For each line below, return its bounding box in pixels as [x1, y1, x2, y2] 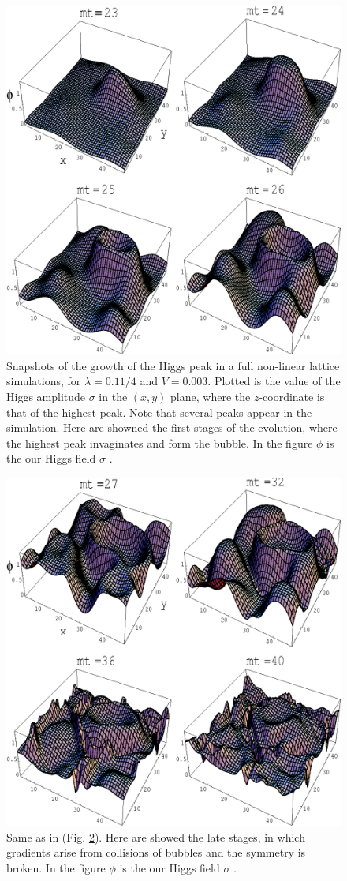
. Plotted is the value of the [207, 373, 341, 389]
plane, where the [170, 388, 251, 405]
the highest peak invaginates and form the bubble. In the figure [6, 434, 313, 451]
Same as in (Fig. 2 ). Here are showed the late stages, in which [6, 828, 305, 845]
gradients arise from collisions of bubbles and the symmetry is [6, 844, 306, 860]
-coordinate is [259, 388, 325, 405]
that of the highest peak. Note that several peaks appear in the [6, 403, 312, 420]
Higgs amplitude [6, 388, 86, 405]
